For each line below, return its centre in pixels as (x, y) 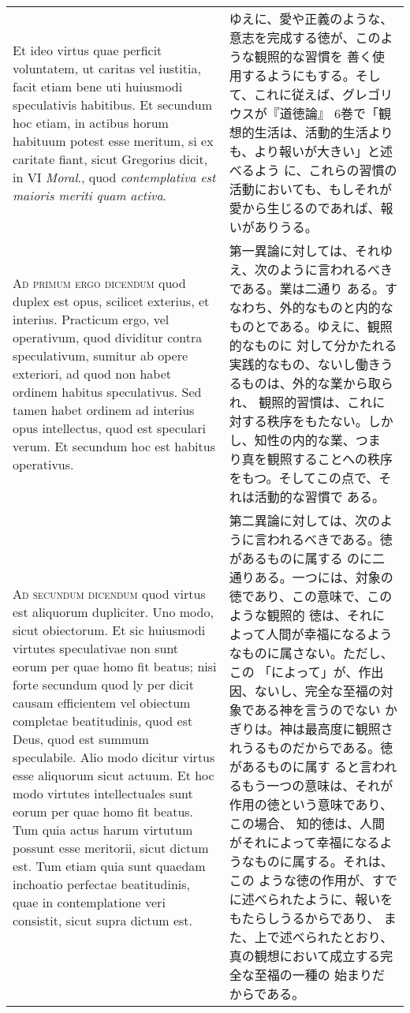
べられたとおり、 (343, 937)
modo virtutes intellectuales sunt (103, 793)
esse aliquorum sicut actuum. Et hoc (114, 775)
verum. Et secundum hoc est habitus (114, 446)
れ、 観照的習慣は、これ (301, 402)
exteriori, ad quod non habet (92, 373)
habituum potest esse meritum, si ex (113, 140)
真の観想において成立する (305, 956)
